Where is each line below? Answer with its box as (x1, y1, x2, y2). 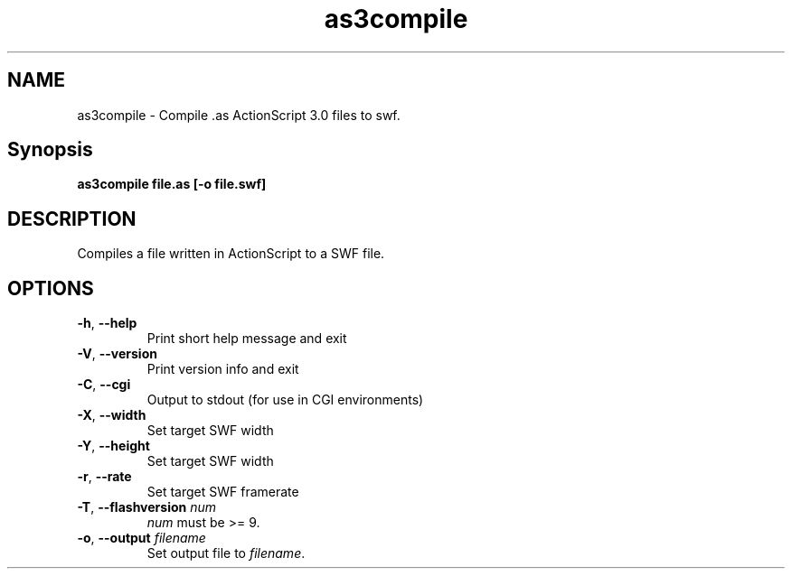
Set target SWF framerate (146, 484, 299, 500)
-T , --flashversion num (77, 499, 216, 516)
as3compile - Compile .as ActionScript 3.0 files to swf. (77, 107, 401, 123)
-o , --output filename (77, 530, 206, 546)
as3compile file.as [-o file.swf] (77, 176, 267, 192)
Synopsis (7, 138, 93, 162)
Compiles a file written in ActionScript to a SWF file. (77, 246, 385, 262)
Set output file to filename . (146, 545, 306, 562)
